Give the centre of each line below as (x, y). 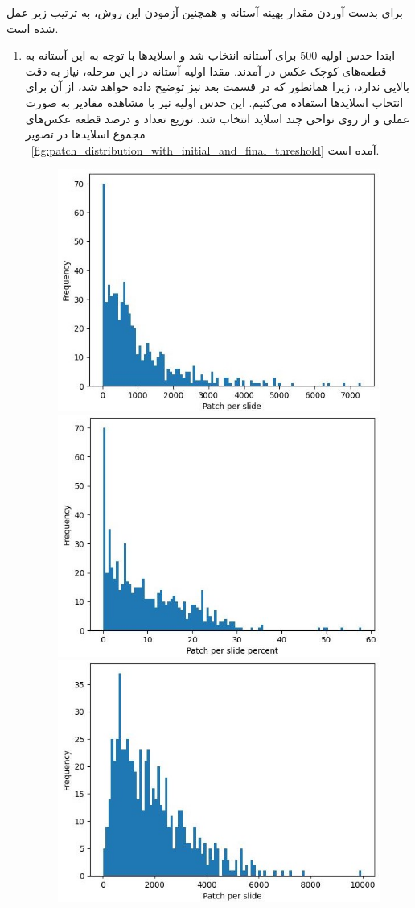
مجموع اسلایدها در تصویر (85, 134)
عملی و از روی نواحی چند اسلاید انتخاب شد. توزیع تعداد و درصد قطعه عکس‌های (218, 118)
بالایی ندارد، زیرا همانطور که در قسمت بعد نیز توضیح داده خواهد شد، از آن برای (217, 87)
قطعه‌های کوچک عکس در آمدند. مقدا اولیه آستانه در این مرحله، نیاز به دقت (206, 70)
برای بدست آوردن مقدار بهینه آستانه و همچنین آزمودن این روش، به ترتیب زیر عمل (205, 12)
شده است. (33, 28)
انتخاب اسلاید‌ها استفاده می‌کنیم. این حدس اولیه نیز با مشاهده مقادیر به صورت (214, 102)
